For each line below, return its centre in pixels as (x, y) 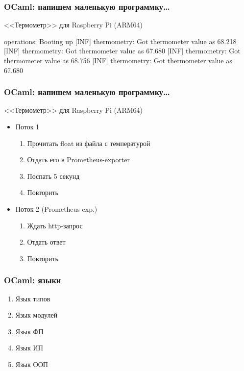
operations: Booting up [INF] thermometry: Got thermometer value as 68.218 (120, 41)
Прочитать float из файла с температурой (89, 143)
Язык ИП (29, 348)
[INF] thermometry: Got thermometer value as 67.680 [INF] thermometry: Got (122, 51)
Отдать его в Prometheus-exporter (79, 160)
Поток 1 (27, 126)
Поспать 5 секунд (53, 176)
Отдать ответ (46, 242)
